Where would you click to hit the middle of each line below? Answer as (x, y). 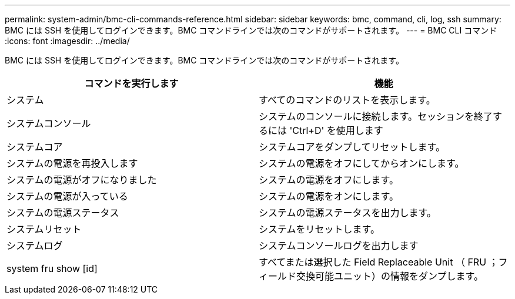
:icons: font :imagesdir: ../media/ (67, 41)
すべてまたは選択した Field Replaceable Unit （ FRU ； (379, 262)
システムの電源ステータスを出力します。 (347, 213)
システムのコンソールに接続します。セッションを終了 (376, 116)
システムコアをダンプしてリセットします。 (352, 147)
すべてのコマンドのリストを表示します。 (347, 100)
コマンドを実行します (131, 83)
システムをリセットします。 (319, 229)
